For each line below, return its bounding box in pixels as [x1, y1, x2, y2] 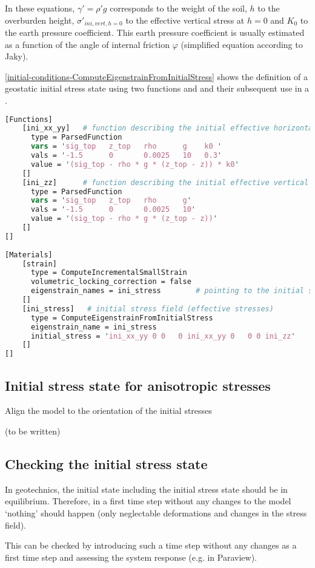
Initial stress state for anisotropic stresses [5, 376, 271, 394]
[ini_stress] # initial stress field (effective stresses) [22, 304, 274, 313]
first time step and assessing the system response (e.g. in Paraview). [5, 550, 257, 563]
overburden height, [5, 13, 75, 26]
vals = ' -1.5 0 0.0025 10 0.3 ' [30, 151, 222, 160]
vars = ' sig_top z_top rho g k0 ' [30, 142, 222, 151]
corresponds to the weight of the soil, [110, 2, 247, 14]
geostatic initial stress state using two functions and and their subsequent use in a [5, 82, 310, 95]
